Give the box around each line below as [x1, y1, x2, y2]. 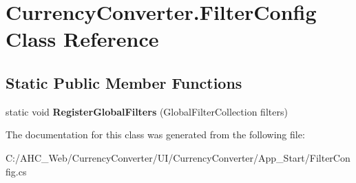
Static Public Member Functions [6, 72, 242, 93]
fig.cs [6, 164, 27, 178]
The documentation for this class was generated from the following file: [6, 127, 305, 142]
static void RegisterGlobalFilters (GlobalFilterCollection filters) [6, 104, 288, 118]
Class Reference [6, 25, 159, 53]
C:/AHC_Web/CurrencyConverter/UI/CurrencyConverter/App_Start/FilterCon [6, 150, 350, 164]
